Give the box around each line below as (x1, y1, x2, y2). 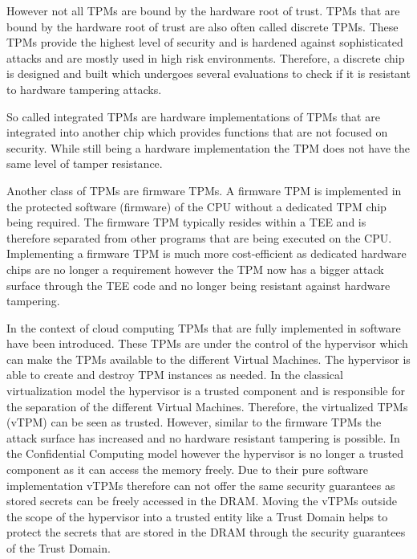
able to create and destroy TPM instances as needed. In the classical (6, 366, 343, 383)
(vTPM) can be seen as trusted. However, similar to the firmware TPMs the (6, 414, 382, 430)
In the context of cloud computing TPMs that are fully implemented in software (6, 319, 401, 336)
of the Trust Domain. (6, 540, 111, 556)
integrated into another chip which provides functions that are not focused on (6, 124, 388, 141)
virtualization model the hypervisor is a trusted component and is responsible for (6, 382, 405, 399)
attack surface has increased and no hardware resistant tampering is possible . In (6, 429, 400, 446)
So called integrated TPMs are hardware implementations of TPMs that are (6, 108, 380, 124)
